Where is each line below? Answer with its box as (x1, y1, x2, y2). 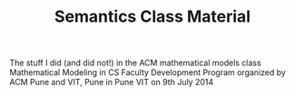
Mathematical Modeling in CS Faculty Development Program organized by (9, 67, 286, 78)
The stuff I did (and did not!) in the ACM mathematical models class (9, 57, 261, 69)
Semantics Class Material (54, 6, 251, 27)
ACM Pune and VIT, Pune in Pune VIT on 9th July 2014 (9, 77, 214, 88)
